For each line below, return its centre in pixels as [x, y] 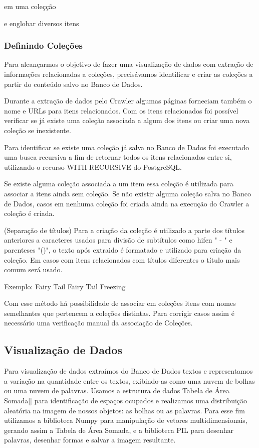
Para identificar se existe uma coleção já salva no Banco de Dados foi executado [126, 147]
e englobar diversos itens [42, 23]
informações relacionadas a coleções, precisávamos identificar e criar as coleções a [128, 74]
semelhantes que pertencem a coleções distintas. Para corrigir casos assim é [119, 313]
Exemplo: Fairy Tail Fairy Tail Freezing [65, 286]
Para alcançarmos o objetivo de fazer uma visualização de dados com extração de [129, 64]
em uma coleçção [30, 6]
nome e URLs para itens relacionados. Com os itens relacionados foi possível [121, 110]
